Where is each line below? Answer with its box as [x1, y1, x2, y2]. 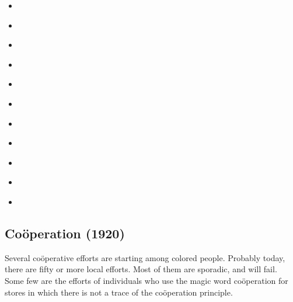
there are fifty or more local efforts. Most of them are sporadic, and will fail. [5, 263, 277, 275]
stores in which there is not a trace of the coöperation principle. [5, 286, 233, 298]
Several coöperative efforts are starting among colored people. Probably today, [5, 251, 285, 263]
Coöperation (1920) [5, 224, 125, 242]
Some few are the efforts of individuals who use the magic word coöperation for [5, 274, 288, 286]
